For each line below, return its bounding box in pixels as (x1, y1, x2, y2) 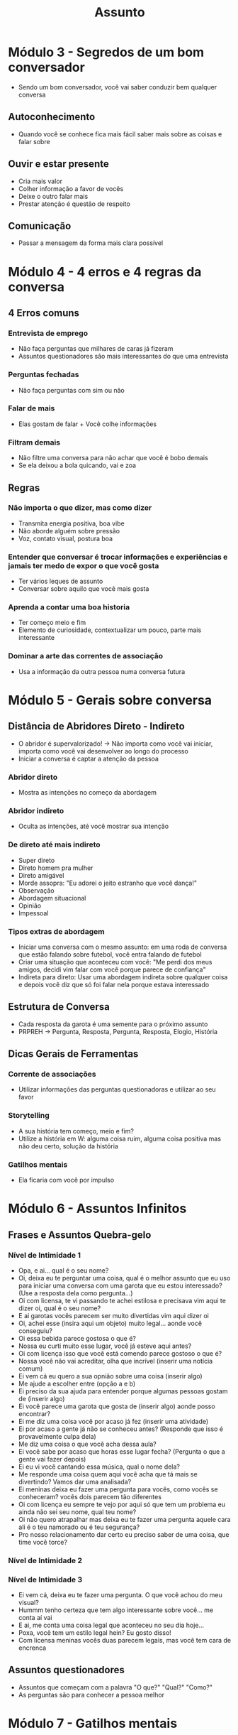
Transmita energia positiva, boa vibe (18, 519, 125, 528)
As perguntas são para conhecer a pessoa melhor (18, 1690, 165, 1699)
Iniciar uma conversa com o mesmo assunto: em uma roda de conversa (18, 942, 227, 951)
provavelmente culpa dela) (18, 1432, 96, 1440)
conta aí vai (18, 1614, 52, 1622)
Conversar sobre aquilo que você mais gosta (18, 584, 149, 593)
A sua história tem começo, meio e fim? (18, 1126, 134, 1135)
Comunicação (8, 219, 72, 232)
